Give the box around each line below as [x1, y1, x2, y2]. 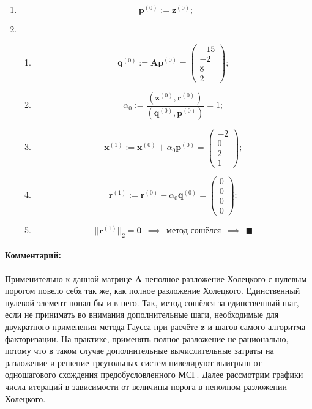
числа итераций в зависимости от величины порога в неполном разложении [5, 380, 287, 392]
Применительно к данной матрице [5, 272, 132, 285]
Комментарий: [5, 249, 61, 261]
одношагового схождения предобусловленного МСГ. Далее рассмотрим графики [5, 368, 303, 381]
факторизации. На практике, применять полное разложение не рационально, [5, 332, 289, 345]
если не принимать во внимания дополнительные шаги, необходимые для [5, 308, 279, 321]
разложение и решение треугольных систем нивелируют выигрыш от [5, 356, 262, 369]
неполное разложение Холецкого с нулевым [145, 272, 307, 285]
